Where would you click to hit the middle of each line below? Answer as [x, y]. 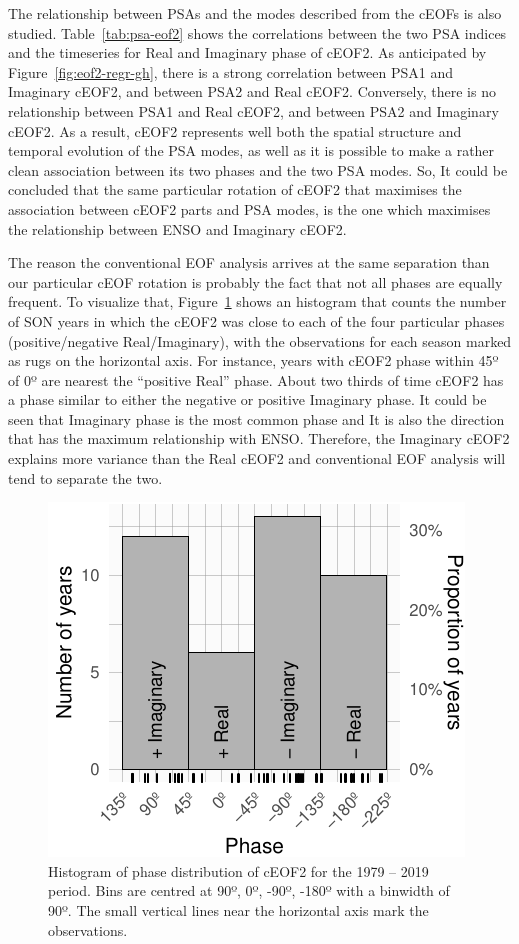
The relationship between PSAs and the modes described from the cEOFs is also [255, 13]
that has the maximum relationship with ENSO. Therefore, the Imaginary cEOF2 [259, 438]
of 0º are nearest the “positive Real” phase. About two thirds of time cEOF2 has [256, 379]
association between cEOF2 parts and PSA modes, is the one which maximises [249, 208]
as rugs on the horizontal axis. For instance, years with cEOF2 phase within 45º [253, 360]
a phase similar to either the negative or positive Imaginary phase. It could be [247, 399]
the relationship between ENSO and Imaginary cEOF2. [177, 228]
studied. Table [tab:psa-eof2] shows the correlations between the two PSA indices [257, 32]
